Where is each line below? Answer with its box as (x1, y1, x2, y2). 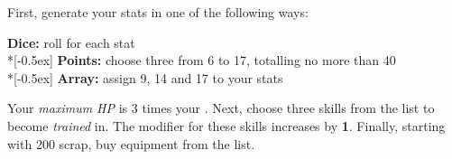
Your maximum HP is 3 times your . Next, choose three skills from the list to (7, 98, 435, 117)
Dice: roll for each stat (7, 33, 135, 51)
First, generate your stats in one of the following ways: (7, 3, 309, 21)
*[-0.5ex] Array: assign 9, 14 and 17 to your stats (7, 68, 283, 87)
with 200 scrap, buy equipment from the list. (7, 134, 255, 153)
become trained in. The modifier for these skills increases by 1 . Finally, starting (7, 116, 446, 135)
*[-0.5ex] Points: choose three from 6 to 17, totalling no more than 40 (7, 51, 396, 70)
